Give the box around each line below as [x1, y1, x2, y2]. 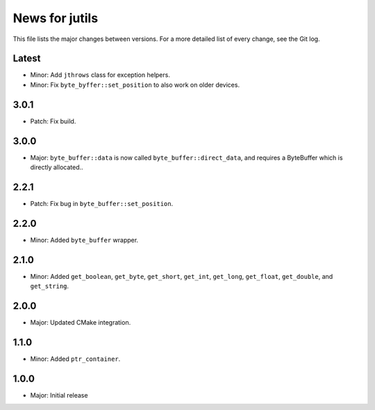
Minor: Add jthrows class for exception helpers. [30, 71, 170, 79]
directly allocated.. [30, 163, 83, 171]
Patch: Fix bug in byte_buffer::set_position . [30, 199, 174, 207]
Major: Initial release [30, 391, 88, 399]
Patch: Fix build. [30, 117, 76, 125]
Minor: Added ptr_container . [30, 355, 121, 363]
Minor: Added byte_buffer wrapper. [30, 236, 139, 244]
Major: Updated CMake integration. [30, 318, 131, 327]
